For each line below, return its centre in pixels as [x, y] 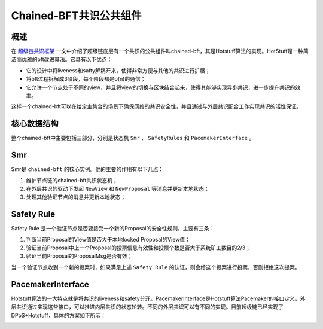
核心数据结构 [35, 124]
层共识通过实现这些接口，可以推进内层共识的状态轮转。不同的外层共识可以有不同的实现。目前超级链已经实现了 [147, 307]
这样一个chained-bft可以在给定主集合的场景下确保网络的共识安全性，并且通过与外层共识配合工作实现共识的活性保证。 [156, 106]
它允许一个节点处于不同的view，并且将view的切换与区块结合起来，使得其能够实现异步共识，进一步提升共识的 [161, 87]
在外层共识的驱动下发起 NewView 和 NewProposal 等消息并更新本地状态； [118, 189]
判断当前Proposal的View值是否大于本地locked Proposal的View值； [108, 239]
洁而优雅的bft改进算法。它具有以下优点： [62, 59]
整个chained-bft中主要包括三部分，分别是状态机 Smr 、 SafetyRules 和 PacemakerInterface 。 [133, 138]
